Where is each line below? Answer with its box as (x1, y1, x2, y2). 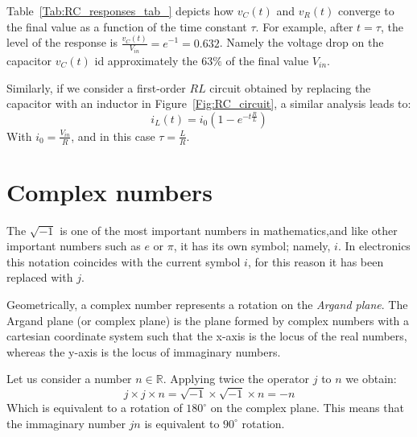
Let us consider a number (6, 370, 132, 387)
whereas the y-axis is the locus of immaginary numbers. (6, 343, 281, 360)
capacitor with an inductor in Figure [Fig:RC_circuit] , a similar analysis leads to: (6, 95, 411, 112)
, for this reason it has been (247, 253, 384, 270)
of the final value (225, 52, 309, 68)
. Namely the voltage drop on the (219, 34, 384, 51)
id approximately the (94, 52, 198, 68)
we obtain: (345, 370, 397, 387)
